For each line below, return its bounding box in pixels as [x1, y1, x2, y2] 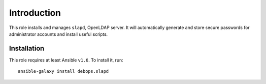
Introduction [9, 7, 61, 18]
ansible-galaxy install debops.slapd [18, 69, 109, 74]
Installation [9, 44, 44, 53]
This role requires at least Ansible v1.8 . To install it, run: [9, 57, 123, 63]
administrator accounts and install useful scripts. [9, 31, 108, 37]
